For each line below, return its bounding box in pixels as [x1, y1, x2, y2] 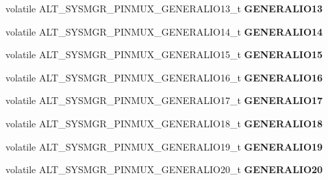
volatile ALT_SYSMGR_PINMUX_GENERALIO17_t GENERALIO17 [5, 93, 323, 107]
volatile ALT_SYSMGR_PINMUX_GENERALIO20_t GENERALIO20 [5, 162, 323, 177]
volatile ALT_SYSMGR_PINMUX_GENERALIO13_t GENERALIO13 [5, 1, 323, 15]
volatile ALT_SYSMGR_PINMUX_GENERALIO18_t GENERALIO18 [5, 116, 323, 130]
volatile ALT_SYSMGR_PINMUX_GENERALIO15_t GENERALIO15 [5, 47, 323, 62]
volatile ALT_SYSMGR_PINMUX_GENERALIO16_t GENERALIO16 [5, 70, 323, 84]
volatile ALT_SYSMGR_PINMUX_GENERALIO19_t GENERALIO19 [5, 139, 323, 153]
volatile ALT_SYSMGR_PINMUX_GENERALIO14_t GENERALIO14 [5, 24, 323, 38]
